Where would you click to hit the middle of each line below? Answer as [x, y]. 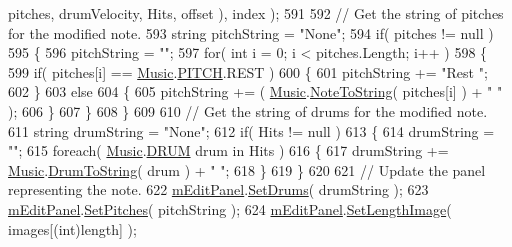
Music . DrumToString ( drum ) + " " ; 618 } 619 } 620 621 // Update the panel [247, 169]
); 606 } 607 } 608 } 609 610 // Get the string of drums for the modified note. [248, 110]
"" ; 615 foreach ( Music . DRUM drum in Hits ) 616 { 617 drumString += [228, 150]
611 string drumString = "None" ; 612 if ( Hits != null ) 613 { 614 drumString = [251, 130]
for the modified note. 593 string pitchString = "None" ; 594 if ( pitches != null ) [251, 32]
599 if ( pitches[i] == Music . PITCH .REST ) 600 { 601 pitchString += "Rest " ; [248, 71]
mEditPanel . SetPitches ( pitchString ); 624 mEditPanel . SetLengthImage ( [230, 208]
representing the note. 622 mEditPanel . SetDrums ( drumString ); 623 [218, 189]
